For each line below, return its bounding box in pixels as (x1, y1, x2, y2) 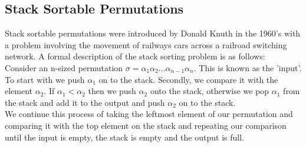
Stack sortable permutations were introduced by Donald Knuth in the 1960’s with (5, 27, 301, 39)
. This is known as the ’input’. (193, 61, 302, 73)
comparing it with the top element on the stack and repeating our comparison (5, 119, 287, 131)
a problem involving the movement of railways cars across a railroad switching (5, 38, 287, 51)
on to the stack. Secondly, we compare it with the (98, 73, 278, 85)
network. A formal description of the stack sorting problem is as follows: (5, 50, 265, 62)
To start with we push (5, 73, 85, 85)
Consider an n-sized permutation (5, 61, 123, 73)
